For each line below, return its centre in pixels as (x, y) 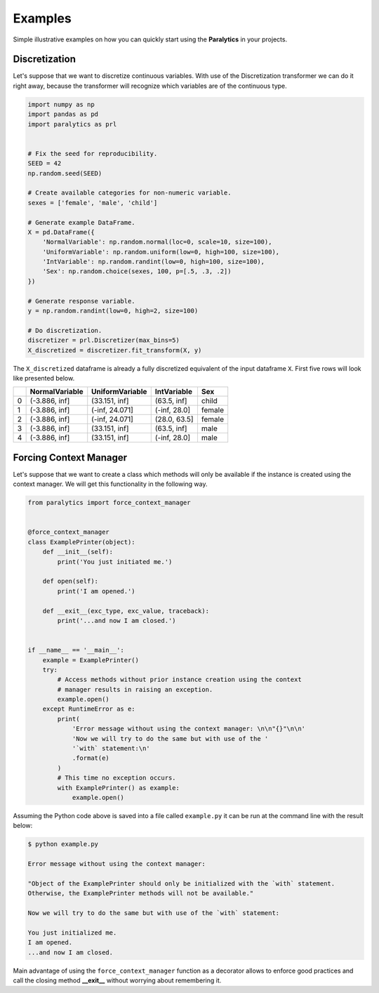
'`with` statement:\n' (111, 749)
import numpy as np (61, 104)
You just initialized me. (72, 933)
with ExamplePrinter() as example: (119, 788)
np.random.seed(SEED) (65, 173)
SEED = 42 (45, 164)
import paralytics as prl (72, 124)
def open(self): (70, 581)
